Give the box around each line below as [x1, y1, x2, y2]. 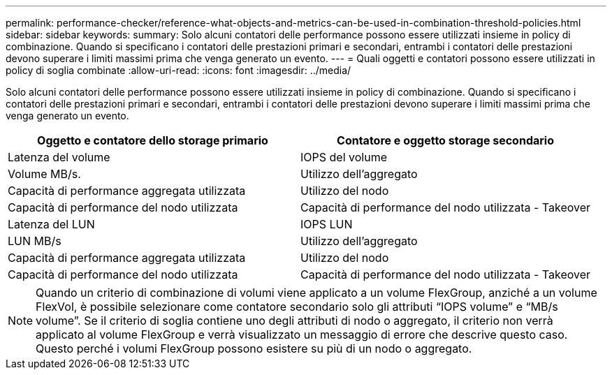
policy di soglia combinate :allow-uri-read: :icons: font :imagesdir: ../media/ [6, 64, 351, 76]
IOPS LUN [300, 217, 353, 231]
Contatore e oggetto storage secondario [337, 133, 554, 147]
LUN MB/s [8, 234, 61, 248]
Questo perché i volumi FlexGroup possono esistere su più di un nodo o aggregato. [36, 341, 472, 355]
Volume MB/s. [8, 167, 81, 181]
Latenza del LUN [8, 217, 95, 231]
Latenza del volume [8, 150, 110, 164]
